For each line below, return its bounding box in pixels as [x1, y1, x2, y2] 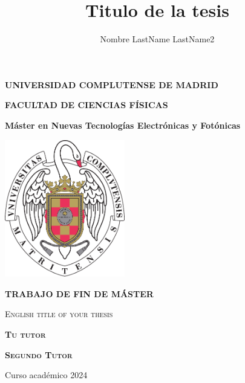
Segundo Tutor [5, 348, 73, 361]
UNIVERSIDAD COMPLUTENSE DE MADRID [5, 78, 218, 91]
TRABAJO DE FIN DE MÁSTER [5, 287, 154, 300]
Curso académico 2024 [5, 369, 88, 381]
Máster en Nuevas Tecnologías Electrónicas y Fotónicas [5, 118, 241, 131]
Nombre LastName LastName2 [100, 33, 215, 45]
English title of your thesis [5, 307, 113, 320]
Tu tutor [5, 328, 46, 341]
